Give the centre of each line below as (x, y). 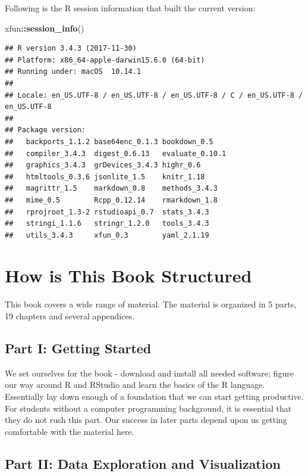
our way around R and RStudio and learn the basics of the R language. (135, 385)
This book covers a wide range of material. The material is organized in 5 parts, (151, 304)
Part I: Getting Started (78, 348)
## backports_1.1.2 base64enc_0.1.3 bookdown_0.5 (109, 141)
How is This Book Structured (128, 276)
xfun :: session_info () (45, 28)
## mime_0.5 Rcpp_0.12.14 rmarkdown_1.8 (111, 200)
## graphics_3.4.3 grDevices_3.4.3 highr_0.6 (103, 165)
